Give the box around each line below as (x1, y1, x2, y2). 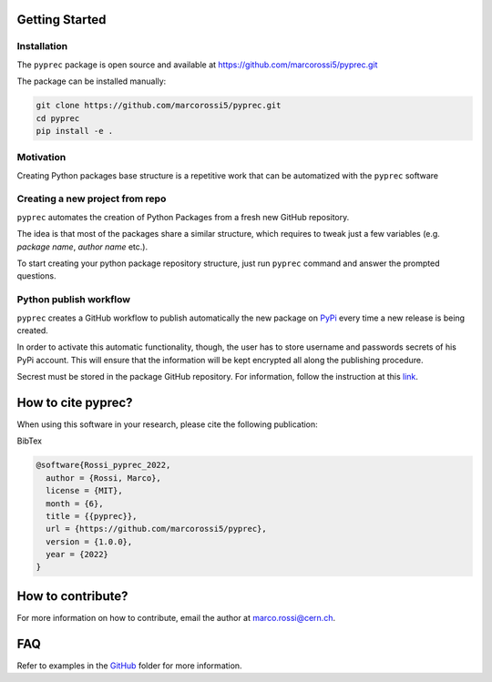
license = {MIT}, (46, 485, 123, 496)
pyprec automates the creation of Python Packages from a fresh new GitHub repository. (16, 211, 350, 222)
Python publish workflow (16, 293, 131, 306)
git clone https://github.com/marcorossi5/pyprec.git (36, 100, 282, 111)
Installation (16, 40, 68, 53)
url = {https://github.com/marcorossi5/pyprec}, (46, 524, 268, 534)
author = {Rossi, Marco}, (46, 473, 161, 483)
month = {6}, (46, 498, 104, 509)
